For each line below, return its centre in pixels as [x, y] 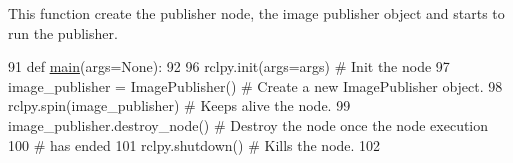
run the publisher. [63, 32]
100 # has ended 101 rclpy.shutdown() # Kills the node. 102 [194, 144]
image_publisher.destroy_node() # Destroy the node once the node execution [248, 124]
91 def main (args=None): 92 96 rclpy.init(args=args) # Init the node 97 [229, 66]
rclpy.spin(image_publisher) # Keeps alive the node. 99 [179, 105]
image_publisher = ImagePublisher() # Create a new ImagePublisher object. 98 [255, 85]
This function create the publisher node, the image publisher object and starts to [256, 13]
